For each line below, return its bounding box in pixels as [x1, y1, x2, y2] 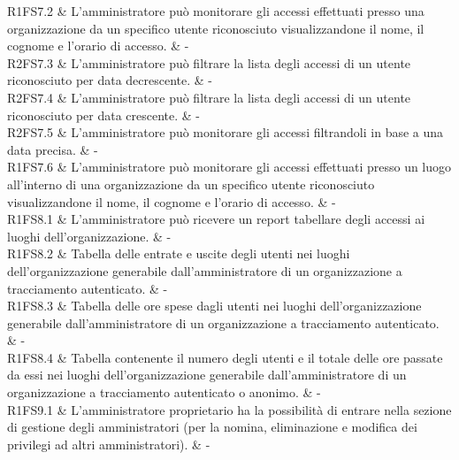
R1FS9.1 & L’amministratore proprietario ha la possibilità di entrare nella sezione [7, 400, 452, 418]
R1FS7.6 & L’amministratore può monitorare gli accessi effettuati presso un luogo [7, 157, 452, 176]
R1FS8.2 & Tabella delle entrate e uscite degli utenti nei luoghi [7, 244, 350, 263]
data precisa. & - [7, 140, 98, 158]
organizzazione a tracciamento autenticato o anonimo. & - [7, 383, 321, 402]
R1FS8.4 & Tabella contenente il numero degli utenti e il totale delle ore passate [7, 348, 443, 366]
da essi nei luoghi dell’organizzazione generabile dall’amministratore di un [7, 365, 407, 384]
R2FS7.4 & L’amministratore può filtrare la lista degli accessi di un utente [7, 88, 411, 106]
